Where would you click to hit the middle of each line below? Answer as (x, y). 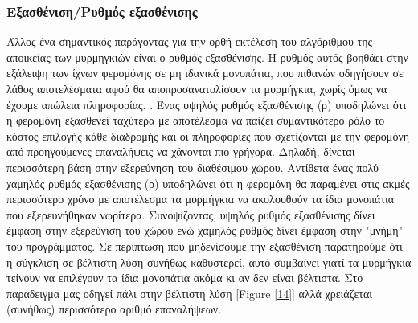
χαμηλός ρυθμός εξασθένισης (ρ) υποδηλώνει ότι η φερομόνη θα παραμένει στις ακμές (208, 183)
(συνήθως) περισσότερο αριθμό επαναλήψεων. (114, 309)
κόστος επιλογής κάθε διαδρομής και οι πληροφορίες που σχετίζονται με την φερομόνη (208, 135)
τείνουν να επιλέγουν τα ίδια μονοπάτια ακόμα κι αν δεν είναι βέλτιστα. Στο (185, 278)
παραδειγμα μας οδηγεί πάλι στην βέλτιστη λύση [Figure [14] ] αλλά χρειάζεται (190, 293)
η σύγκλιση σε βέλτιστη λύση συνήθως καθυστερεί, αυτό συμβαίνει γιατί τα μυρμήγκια (209, 262)
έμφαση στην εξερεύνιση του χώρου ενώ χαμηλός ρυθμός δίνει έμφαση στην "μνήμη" (205, 230)
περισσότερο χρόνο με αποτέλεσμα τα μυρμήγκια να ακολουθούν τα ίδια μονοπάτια (201, 199)
